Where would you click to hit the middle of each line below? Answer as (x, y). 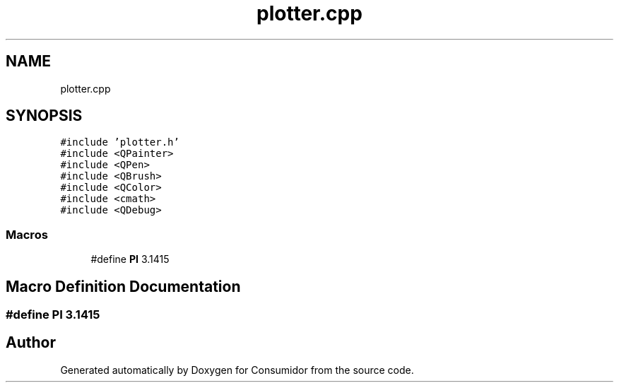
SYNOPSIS (44, 116)
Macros (27, 234)
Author (31, 343)
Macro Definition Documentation (123, 286)
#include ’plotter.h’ (120, 142)
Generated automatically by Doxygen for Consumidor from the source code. (237, 370)
